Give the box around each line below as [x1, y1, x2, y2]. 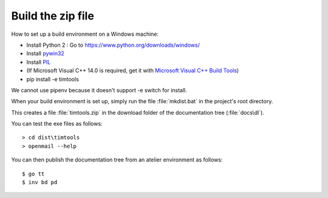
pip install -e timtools [26, 75, 79, 83]
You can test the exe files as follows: [11, 120, 103, 128]
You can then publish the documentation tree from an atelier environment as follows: [11, 156, 223, 163]
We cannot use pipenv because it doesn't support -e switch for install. [11, 86, 188, 94]
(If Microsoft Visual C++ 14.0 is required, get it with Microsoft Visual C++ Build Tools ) [26, 67, 239, 74]
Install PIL [26, 58, 51, 66]
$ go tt [22, 170, 45, 177]
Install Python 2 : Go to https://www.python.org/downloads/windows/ [26, 41, 200, 49]
